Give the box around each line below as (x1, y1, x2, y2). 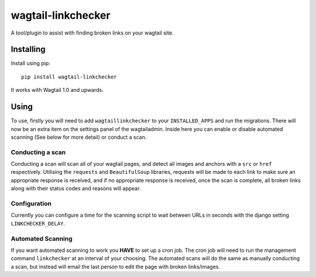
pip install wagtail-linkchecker (21, 73, 117, 80)
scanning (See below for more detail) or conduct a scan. (11, 134, 147, 141)
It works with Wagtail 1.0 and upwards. (11, 87, 104, 94)
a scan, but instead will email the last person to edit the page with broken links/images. (11, 263, 221, 270)
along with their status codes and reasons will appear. (11, 185, 141, 192)
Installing (11, 45, 46, 54)
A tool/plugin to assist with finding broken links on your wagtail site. (11, 29, 174, 36)
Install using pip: (11, 60, 51, 67)
